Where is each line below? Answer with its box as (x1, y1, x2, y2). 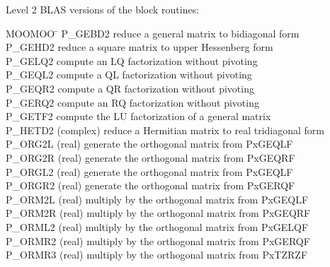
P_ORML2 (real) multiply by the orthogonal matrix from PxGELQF (6, 219, 309, 234)
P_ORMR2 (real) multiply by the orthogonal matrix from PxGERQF (6, 233, 310, 248)
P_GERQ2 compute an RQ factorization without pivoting (6, 95, 259, 109)
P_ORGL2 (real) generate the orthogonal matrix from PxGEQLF (6, 164, 293, 179)
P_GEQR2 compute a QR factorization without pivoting (6, 81, 254, 95)
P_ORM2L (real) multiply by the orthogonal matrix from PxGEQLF (6, 191, 309, 206)
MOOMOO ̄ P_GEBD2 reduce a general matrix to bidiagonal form (6, 25, 300, 40)
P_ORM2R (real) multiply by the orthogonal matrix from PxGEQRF (6, 206, 311, 220)
